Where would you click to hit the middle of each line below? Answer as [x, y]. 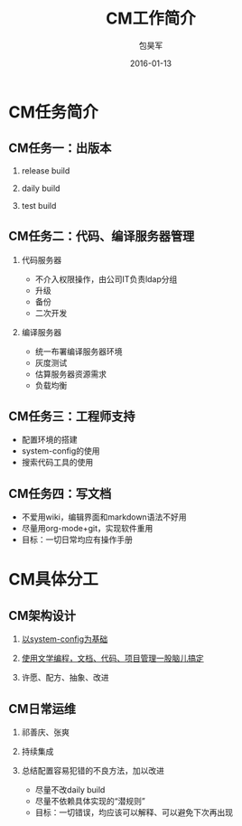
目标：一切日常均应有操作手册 [77, 540]
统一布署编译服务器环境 [79, 351]
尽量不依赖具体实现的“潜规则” [90, 801]
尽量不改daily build [70, 790]
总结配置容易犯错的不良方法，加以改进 [93, 770]
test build [39, 205]
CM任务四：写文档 [60, 493]
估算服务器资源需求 [71, 374]
